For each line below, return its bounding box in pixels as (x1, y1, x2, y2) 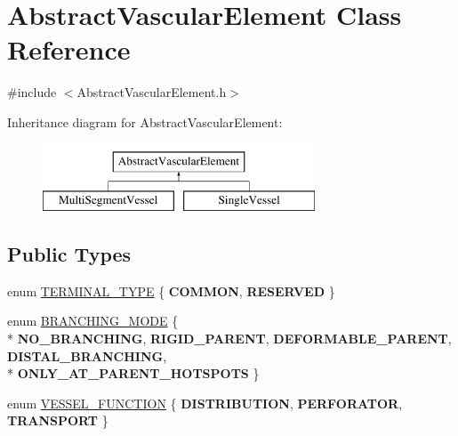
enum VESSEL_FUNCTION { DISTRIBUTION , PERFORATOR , (7, 393, 403, 412)
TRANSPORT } (7, 411, 108, 430)
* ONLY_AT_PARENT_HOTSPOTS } (7, 364, 260, 383)
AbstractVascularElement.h (76, 83, 227, 101)
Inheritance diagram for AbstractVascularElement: (7, 112, 283, 131)
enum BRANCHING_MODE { (7, 311, 179, 330)
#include (7, 83, 57, 101)
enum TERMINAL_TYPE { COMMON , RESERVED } (7, 281, 335, 300)
